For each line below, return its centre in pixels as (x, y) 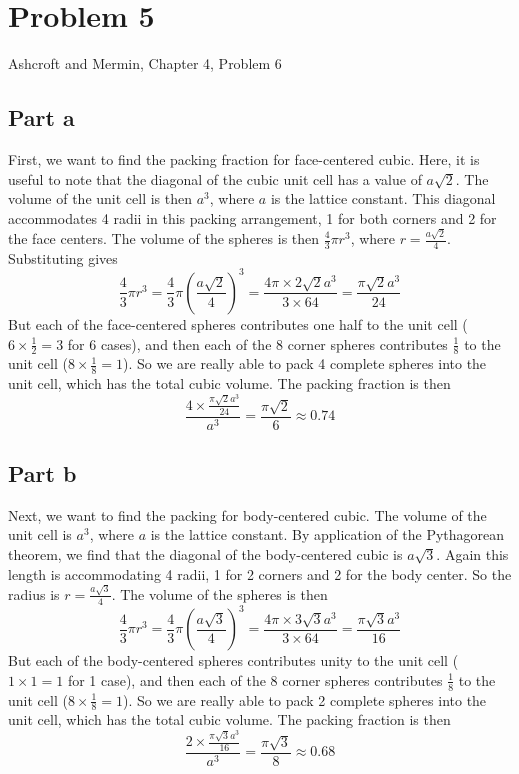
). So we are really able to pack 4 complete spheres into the (305, 363)
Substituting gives (63, 257)
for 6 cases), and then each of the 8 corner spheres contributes (257, 343)
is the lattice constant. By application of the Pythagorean (327, 534)
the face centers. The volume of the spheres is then (164, 238)
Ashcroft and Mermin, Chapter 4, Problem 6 (145, 63)
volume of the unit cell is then (100, 198)
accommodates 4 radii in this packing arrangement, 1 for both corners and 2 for (252, 217)
